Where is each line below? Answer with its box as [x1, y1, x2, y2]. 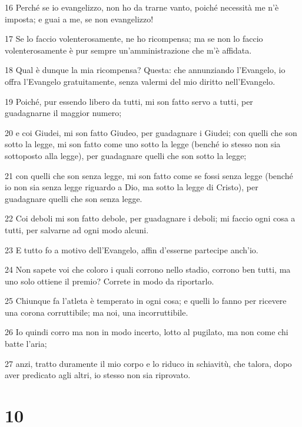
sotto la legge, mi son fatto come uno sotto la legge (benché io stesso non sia [5, 138, 281, 150]
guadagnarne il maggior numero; [5, 107, 122, 119]
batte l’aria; [5, 337, 47, 350]
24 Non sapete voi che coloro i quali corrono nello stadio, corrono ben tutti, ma [5, 263, 291, 276]
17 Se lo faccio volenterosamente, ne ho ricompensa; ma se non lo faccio [5, 32, 263, 45]
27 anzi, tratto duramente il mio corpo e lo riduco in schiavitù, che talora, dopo [5, 357, 292, 369]
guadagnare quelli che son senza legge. [5, 192, 142, 204]
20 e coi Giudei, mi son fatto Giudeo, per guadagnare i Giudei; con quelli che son [5, 126, 297, 138]
